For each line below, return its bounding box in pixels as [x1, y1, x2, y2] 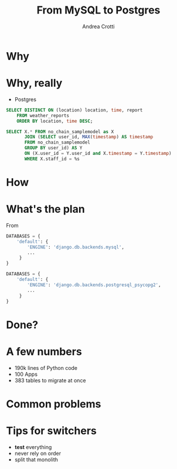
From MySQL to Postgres [36, 4, 161, 17]
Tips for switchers [6, 424, 97, 437]
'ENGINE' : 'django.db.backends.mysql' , [27, 244, 125, 250]
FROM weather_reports [16, 113, 69, 118]
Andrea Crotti [82, 23, 115, 30]
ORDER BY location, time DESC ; [16, 118, 93, 124]
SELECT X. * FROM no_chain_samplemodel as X [6, 128, 114, 135]
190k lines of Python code [14, 364, 78, 371]
